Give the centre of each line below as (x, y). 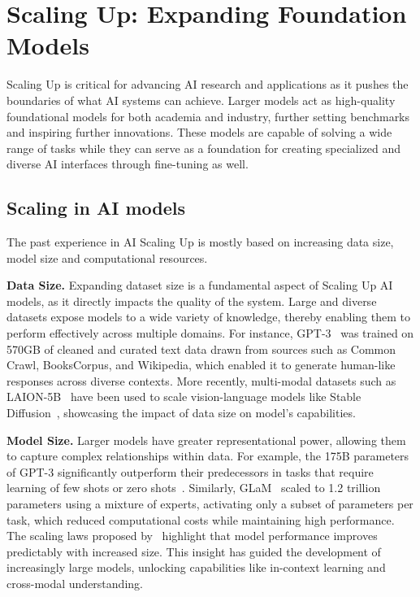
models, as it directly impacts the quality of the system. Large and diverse (192, 301)
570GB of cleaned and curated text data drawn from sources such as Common (201, 349)
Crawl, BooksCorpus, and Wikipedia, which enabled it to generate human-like (201, 365)
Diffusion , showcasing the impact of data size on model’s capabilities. (181, 413)
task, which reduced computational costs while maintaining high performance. (201, 519)
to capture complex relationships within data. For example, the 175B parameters (208, 456)
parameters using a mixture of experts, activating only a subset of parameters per (210, 503)
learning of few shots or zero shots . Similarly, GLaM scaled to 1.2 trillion (194, 488)
